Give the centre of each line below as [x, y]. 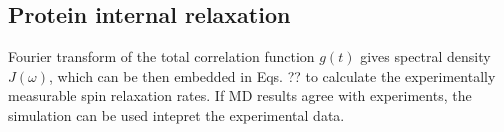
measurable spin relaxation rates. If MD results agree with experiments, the [240, 95]
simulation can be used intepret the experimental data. [176, 114]
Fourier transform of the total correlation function [161, 56]
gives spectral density [425, 56]
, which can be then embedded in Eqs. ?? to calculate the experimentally [272, 75]
